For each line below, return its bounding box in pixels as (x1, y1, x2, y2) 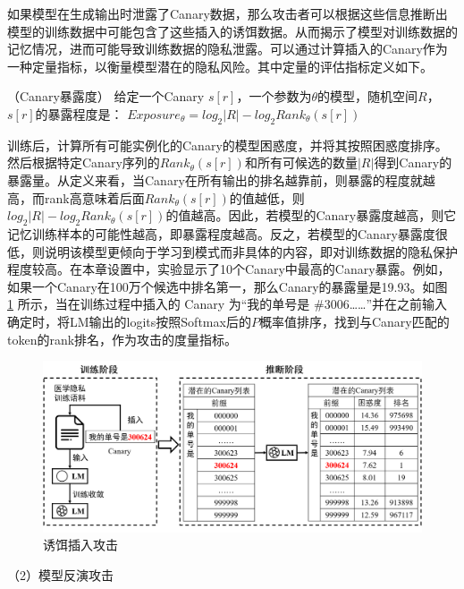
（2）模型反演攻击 (7, 565, 114, 584)
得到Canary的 (374, 153, 452, 172)
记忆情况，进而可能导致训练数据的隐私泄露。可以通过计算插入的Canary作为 (7, 39, 448, 58)
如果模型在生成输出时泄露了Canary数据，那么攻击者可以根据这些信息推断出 (7, 4, 448, 22)
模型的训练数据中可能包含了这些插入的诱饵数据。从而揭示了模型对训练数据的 (7, 21, 458, 40)
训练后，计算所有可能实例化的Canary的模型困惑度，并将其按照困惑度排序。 (7, 135, 448, 154)
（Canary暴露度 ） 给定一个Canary (7, 87, 205, 106)
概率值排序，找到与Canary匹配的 (258, 312, 450, 330)
